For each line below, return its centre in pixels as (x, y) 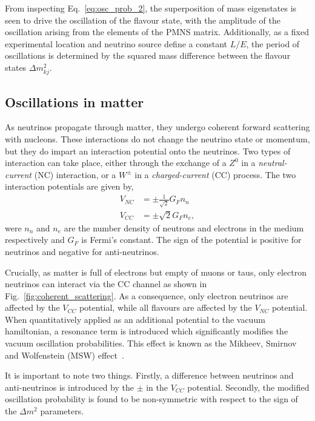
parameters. (62, 411)
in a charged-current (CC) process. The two (215, 174)
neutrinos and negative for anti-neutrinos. (82, 251)
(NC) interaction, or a (75, 174)
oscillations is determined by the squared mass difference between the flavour (148, 55)
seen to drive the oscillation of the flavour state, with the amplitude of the (143, 20)
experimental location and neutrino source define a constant (116, 43)
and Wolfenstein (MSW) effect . (65, 355)
